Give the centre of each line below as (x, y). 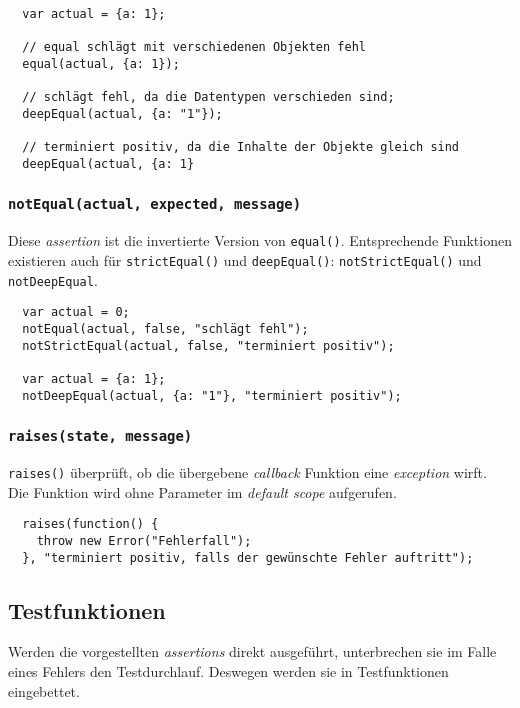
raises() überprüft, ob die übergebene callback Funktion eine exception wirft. (247, 472)
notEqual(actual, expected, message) (155, 204)
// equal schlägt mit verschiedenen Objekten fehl (194, 47)
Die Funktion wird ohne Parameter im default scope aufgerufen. (202, 491)
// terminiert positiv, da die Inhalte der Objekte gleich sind (241, 147)
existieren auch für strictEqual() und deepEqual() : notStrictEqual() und (245, 260)
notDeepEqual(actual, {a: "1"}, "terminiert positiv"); (212, 395)
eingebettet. (44, 690)
